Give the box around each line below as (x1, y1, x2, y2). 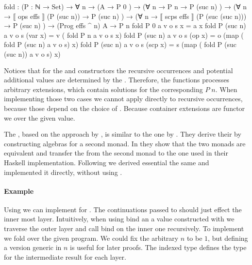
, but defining (208, 233, 248, 243)
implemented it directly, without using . (4, 167, 122, 177)
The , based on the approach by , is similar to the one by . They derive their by (4, 129, 241, 139)
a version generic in (4, 242, 62, 252)
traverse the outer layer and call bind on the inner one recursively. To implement (4, 223, 244, 234)
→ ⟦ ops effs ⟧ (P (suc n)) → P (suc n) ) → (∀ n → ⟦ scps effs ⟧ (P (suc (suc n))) (4, 11, 247, 21)
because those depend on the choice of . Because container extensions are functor (4, 103, 245, 113)
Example (4, 186, 34, 196)
